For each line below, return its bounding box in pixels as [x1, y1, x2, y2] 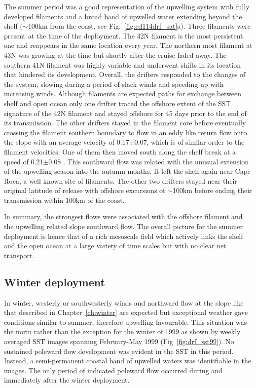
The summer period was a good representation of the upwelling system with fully [4, 1, 250, 11]
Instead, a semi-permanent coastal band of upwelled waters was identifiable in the [4, 355, 251, 366]
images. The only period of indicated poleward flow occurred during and [4, 365, 222, 375]
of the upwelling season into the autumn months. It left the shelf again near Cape [4, 166, 251, 176]
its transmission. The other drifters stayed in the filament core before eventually [4, 117, 246, 128]
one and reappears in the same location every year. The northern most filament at [4, 40, 253, 50]
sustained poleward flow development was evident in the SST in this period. [4, 346, 234, 356]
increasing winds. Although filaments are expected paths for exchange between [4, 88, 242, 99]
